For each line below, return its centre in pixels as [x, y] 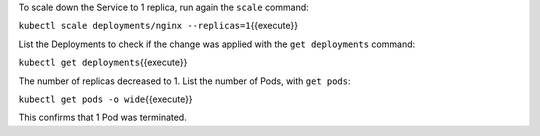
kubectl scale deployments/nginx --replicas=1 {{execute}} [158, 26]
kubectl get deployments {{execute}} [103, 62]
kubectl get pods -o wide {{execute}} [106, 99]
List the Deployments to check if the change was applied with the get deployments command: [217, 44]
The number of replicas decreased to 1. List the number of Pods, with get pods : [184, 81]
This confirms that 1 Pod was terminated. [102, 117]
